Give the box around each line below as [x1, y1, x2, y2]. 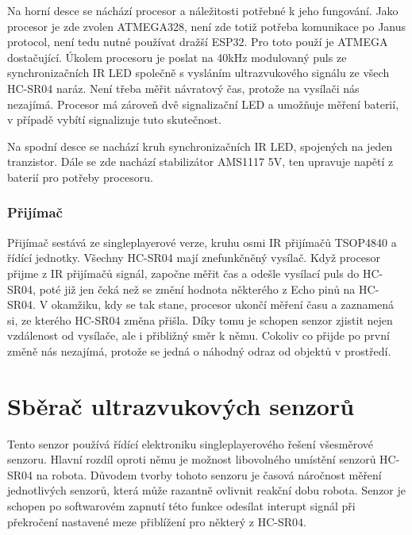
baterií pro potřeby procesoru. [7, 168, 153, 185]
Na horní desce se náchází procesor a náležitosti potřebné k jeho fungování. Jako [7, 2, 399, 18]
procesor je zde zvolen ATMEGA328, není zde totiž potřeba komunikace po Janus [7, 17, 406, 34]
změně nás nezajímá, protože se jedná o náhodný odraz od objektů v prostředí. [7, 342, 391, 359]
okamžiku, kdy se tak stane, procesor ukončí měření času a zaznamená [51, 296, 395, 313]
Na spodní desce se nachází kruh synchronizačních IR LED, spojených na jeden [7, 137, 393, 154]
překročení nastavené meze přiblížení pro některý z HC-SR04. [7, 513, 306, 529]
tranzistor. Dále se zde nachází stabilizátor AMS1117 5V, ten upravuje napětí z [7, 153, 394, 170]
